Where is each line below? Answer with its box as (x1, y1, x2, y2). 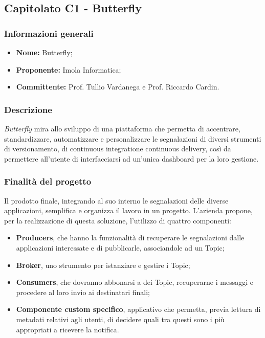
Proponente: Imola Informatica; (16, 64, 121, 75)
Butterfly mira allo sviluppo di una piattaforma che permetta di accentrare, (4, 123, 240, 133)
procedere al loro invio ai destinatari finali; (16, 286, 150, 297)
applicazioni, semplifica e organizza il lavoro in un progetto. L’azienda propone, (4, 205, 253, 216)
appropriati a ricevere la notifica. (16, 324, 119, 334)
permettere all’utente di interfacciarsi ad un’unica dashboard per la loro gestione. (4, 153, 259, 164)
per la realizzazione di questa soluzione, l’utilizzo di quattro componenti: (4, 215, 232, 226)
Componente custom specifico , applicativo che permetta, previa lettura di (16, 304, 261, 314)
